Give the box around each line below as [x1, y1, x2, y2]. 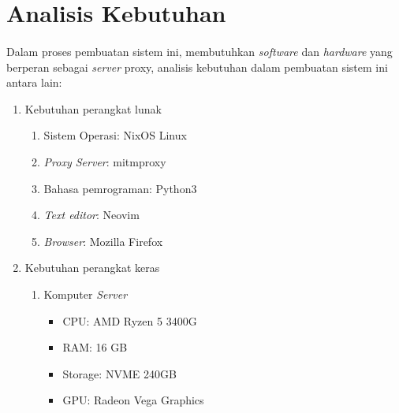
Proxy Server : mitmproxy [43, 153, 166, 169]
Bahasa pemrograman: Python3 [43, 180, 197, 196]
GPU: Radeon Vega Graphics [62, 392, 204, 408]
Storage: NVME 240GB [62, 365, 177, 381]
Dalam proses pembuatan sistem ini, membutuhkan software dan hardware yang [6, 43, 393, 59]
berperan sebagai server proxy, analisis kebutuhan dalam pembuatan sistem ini [6, 58, 388, 75]
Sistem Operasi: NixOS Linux [43, 127, 187, 143]
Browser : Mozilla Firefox [43, 233, 163, 249]
